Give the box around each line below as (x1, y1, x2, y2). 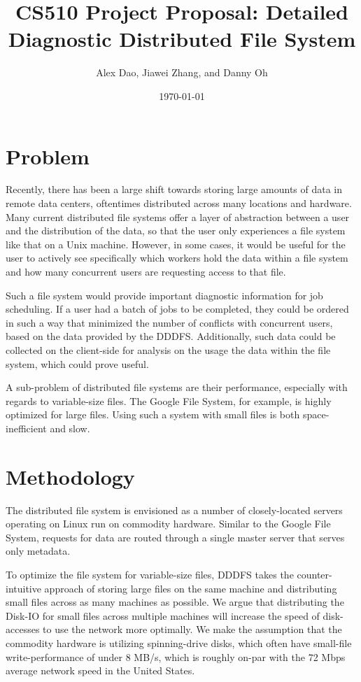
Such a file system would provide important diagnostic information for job (6, 287, 323, 302)
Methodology (6, 462, 135, 490)
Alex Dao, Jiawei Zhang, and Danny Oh (96, 65, 268, 80)
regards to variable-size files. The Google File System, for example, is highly (6, 393, 332, 408)
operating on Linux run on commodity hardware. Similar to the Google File (6, 516, 331, 531)
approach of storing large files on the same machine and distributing (44, 581, 337, 595)
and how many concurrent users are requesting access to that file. (6, 264, 286, 278)
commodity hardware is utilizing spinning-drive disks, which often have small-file (6, 636, 352, 650)
